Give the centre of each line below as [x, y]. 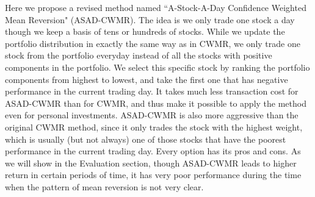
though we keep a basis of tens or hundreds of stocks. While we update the [145, 31]
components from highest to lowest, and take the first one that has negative [147, 79]
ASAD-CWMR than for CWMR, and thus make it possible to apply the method [156, 103]
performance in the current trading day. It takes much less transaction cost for [152, 91]
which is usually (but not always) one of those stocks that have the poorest [146, 139]
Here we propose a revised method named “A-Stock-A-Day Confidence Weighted [156, 7]
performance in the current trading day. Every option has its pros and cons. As [153, 151]
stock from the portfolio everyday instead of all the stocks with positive [139, 55]
